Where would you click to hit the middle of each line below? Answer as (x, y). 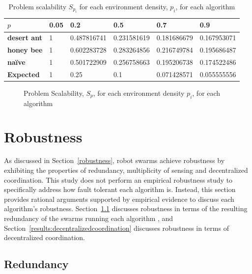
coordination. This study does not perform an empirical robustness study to (118, 179)
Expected (24, 74)
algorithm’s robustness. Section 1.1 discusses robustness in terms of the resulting (126, 208)
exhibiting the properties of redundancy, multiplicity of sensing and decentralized (126, 170)
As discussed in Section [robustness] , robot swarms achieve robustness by (114, 160)
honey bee (25, 50)
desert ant (25, 38)
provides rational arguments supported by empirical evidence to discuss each (119, 199)
